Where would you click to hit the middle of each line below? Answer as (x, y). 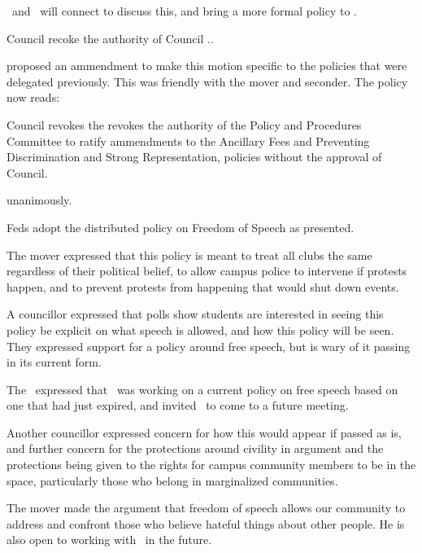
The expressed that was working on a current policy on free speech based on (202, 389)
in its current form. (54, 362)
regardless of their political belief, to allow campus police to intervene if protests (207, 271)
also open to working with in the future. (109, 540)
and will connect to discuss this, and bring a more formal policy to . (184, 11)
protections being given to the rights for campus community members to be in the (211, 465)
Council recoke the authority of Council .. (110, 38)
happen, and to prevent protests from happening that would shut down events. (203, 286)
